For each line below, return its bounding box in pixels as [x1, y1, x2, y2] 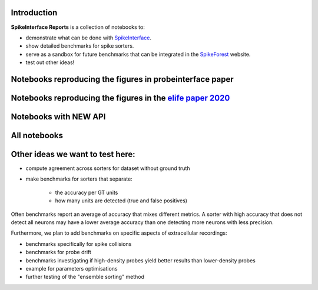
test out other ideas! [25, 59, 75, 66]
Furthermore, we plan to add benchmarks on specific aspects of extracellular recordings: [11, 229, 227, 236]
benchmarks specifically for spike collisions [25, 240, 132, 247]
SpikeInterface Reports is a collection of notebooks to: [11, 24, 145, 31]
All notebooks [11, 130, 63, 141]
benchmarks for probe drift [25, 249, 91, 256]
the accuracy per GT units [55, 189, 118, 196]
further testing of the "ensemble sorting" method [25, 274, 144, 281]
